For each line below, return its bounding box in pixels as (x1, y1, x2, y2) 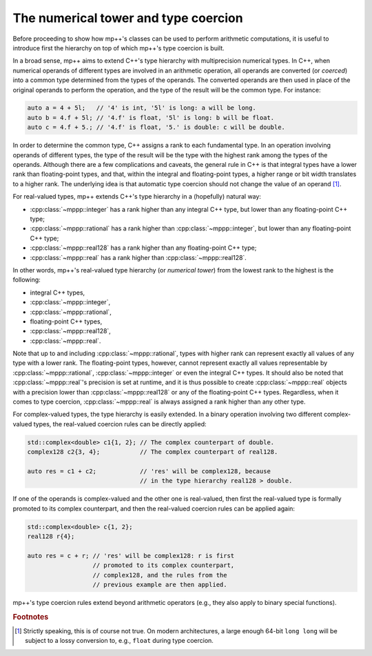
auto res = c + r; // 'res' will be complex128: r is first (27, 552, 235, 559)
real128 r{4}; (27, 533, 75, 541)
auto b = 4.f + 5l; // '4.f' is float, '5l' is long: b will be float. (27, 114, 275, 121)
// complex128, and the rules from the (92, 571, 227, 579)
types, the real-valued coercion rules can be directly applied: (33, 419, 207, 428)
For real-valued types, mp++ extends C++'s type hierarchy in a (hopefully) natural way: (12, 192, 262, 201)
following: (12, 276, 41, 284)
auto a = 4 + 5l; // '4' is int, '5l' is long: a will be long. (27, 104, 256, 112)
